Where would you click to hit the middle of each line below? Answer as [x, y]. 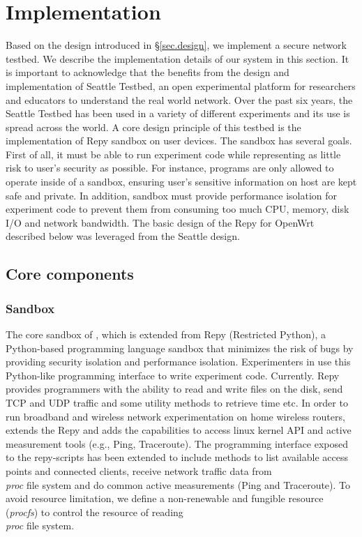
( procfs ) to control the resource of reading [95, 512]
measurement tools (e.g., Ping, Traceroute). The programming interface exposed [177, 443]
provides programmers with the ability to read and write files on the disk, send [174, 389]
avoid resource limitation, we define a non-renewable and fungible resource [165, 498]
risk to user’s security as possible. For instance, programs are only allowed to [170, 168]
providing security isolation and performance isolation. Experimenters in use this [178, 362]
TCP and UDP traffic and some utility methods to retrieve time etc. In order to [177, 402]
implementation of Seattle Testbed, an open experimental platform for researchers [181, 85]
